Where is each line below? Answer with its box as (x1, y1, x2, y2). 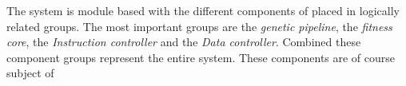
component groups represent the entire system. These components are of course (6, 49, 396, 65)
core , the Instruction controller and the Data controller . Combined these (6, 33, 361, 50)
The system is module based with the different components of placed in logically (6, 2, 400, 18)
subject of (6, 64, 54, 81)
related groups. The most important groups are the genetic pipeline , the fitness (6, 18, 392, 34)
